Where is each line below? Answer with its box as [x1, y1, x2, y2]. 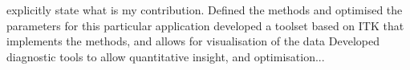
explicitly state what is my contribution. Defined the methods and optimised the [6, 2, 403, 17]
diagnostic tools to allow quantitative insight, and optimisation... [6, 48, 325, 64]
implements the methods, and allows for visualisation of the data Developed [6, 33, 380, 49]
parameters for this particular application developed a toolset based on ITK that [6, 17, 404, 33]
